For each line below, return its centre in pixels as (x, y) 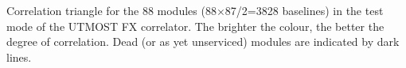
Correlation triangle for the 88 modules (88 (111, 10)
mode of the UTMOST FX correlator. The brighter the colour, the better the (195, 26)
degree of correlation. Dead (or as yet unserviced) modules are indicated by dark (203, 42)
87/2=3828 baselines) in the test (304, 10)
